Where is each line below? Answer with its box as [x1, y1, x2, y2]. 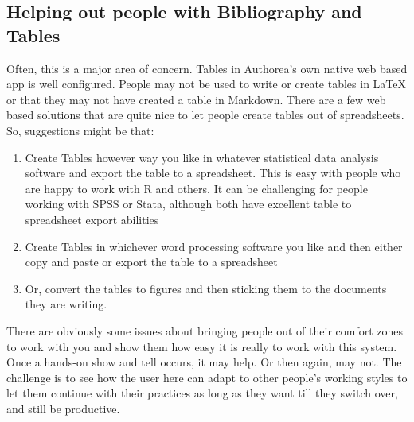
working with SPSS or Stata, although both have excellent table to [25, 196, 352, 212]
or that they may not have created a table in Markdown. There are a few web [6, 91, 386, 107]
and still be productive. [6, 400, 120, 416]
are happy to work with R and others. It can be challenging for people [25, 180, 368, 196]
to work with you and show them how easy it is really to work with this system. [6, 338, 397, 354]
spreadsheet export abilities [25, 211, 159, 227]
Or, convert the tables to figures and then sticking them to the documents [25, 280, 387, 296]
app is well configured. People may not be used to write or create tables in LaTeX [6, 75, 407, 92]
